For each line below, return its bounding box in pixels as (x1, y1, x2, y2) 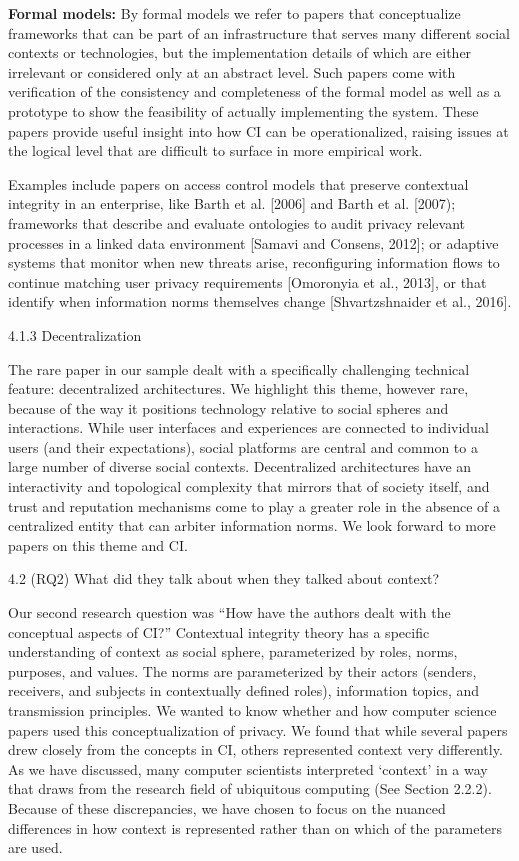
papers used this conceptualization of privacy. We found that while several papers (8, 719, 508, 740)
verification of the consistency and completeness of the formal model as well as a (8, 81, 501, 102)
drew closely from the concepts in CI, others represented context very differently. (8, 739, 503, 760)
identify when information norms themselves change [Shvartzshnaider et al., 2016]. (8, 291, 512, 312)
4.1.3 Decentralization (8, 324, 142, 345)
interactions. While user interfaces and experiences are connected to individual (8, 417, 489, 438)
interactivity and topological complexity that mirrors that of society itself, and (8, 476, 490, 497)
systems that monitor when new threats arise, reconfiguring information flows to (8, 252, 500, 273)
